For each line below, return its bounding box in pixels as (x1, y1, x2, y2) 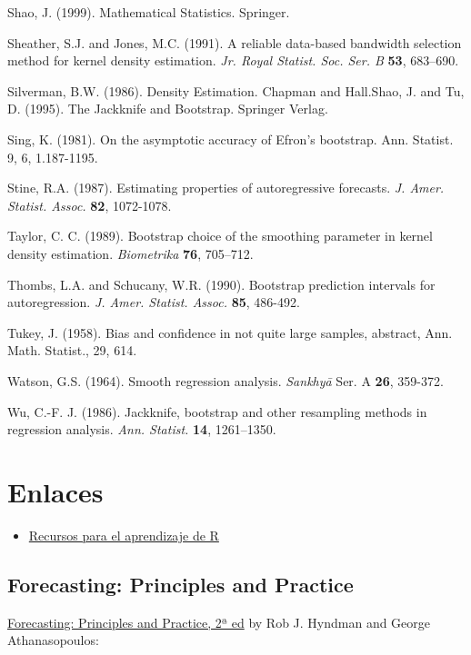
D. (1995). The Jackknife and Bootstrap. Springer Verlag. (7, 99, 328, 118)
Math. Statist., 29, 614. (7, 341, 137, 360)
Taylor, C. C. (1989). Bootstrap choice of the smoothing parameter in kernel (7, 226, 433, 245)
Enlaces (7, 472, 104, 510)
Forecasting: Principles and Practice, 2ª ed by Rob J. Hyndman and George (7, 612, 431, 631)
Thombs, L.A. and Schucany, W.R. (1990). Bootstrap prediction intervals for (7, 274, 436, 293)
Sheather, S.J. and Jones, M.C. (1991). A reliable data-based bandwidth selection (7, 33, 462, 52)
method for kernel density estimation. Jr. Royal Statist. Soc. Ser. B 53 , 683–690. (7, 51, 459, 70)
